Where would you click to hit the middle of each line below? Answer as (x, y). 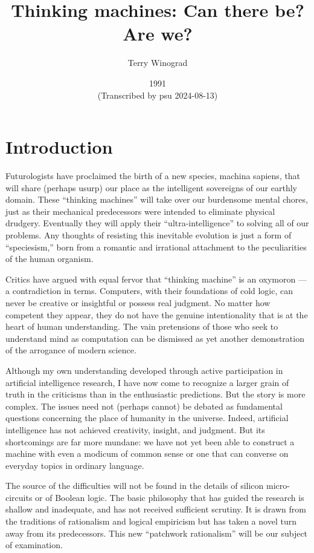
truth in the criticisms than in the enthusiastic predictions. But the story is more (155, 394)
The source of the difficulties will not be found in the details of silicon (135, 486)
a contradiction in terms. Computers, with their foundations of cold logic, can (149, 291)
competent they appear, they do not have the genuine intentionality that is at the (157, 314)
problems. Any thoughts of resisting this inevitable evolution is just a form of (149, 235)
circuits (19, 497)
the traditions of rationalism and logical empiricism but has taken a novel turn (151, 521)
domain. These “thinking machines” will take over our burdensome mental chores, (157, 199)
